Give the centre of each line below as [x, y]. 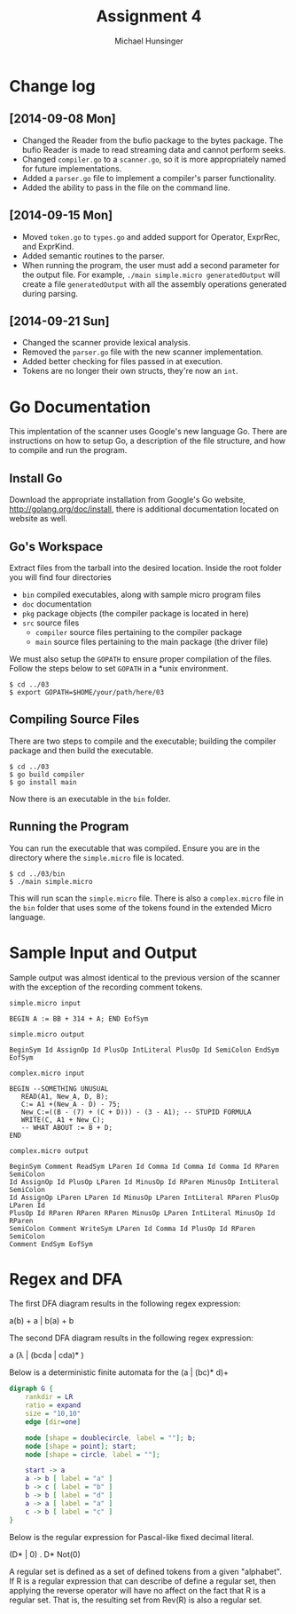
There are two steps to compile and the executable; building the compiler [143, 741]
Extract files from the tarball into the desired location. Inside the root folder [145, 568]
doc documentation [57, 604]
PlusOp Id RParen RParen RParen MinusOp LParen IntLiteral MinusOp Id [142, 1213]
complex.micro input [47, 1073]
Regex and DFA [66, 1279]
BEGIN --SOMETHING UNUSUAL [59, 1089]
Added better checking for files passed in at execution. [122, 362]
